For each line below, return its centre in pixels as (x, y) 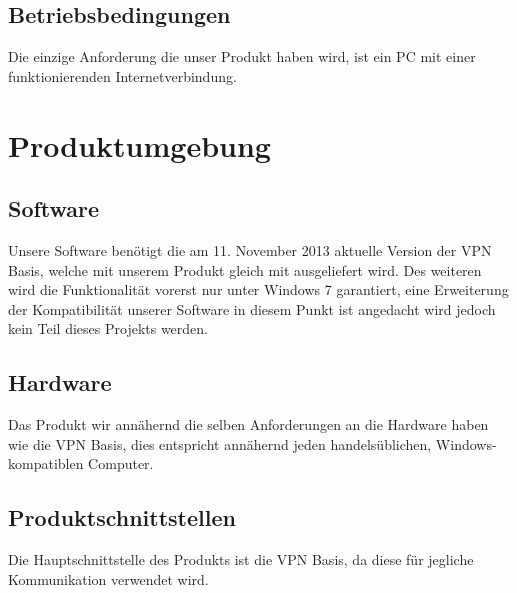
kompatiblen (46, 463)
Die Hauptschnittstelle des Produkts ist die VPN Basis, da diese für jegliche (241, 559)
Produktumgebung (139, 144)
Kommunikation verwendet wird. (108, 578)
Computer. (121, 463)
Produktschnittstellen (122, 517)
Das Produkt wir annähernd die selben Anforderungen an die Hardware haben (248, 424)
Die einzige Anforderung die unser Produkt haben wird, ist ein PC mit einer (242, 56)
